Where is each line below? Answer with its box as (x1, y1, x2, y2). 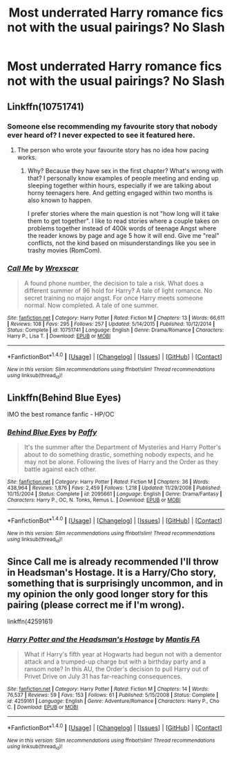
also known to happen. (27, 196, 93, 204)
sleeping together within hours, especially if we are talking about (27, 181, 212, 190)
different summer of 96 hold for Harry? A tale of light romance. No (23, 286, 213, 295)
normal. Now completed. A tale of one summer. (23, 301, 159, 309)
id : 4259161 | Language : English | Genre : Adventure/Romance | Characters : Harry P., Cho (7, 697, 220, 705)
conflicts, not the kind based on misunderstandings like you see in (27, 239, 216, 247)
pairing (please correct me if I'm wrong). (7, 599, 185, 610)
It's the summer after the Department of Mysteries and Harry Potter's (23, 443, 222, 451)
